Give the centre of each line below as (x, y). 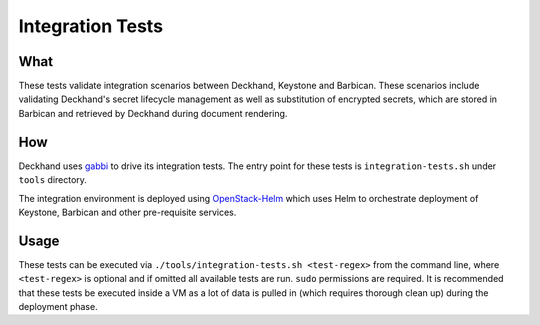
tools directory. (52, 180)
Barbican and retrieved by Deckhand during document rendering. (153, 113)
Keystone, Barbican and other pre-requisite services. (127, 212)
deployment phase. (58, 306)
